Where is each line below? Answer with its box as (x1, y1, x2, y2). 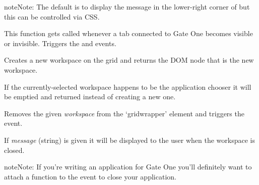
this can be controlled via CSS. (4, 11, 100, 22)
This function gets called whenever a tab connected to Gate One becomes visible (4, 28, 253, 39)
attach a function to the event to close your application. (4, 171, 176, 181)
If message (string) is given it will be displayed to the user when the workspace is (4, 134, 255, 145)
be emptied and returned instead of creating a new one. (4, 91, 176, 102)
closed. (4, 144, 25, 155)
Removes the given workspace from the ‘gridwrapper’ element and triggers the (4, 108, 244, 118)
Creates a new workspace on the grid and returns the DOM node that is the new (4, 55, 254, 65)
